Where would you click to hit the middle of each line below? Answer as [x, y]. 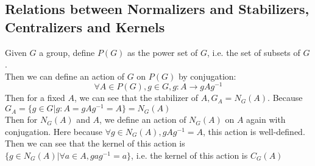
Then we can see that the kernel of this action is [95, 143]
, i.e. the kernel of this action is [189, 155]
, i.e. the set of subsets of [254, 52]
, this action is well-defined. [254, 131]
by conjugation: [207, 76]
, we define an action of [143, 119]
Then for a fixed [35, 98]
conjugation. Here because [54, 131]
